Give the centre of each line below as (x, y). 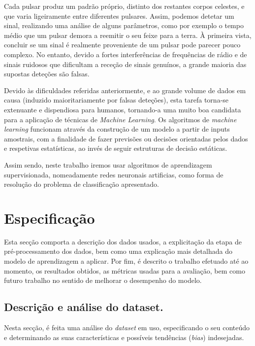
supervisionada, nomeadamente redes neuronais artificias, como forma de (114, 174)
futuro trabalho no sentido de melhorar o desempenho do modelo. (103, 280)
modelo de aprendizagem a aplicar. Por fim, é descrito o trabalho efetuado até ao (126, 261)
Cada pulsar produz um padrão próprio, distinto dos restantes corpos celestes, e (124, 6)
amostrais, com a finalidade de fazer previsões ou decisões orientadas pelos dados (126, 138)
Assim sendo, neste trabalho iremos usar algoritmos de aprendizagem (108, 164)
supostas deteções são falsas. (47, 74)
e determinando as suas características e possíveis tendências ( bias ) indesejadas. (124, 337)
